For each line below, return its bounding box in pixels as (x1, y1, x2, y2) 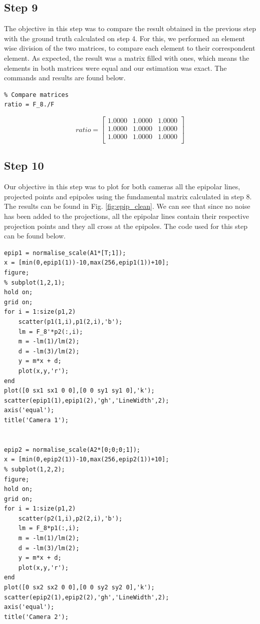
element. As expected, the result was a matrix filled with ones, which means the (4, 52, 249, 63)
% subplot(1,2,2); (4, 465, 65, 473)
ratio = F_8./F (4, 101, 55, 108)
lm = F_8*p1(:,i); (18, 525, 80, 532)
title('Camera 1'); (4, 416, 69, 424)
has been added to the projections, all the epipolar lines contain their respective (4, 211, 249, 221)
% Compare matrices (4, 91, 69, 98)
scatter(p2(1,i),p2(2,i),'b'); (18, 515, 123, 522)
